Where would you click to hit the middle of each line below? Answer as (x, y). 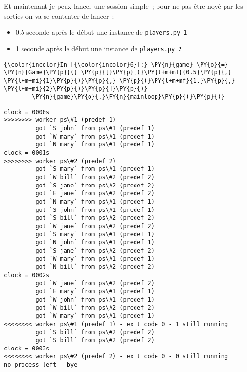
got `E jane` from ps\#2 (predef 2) (95, 194)
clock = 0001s (27, 153)
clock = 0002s (27, 275)
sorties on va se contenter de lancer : (59, 15)
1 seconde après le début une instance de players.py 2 (99, 48)
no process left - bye (41, 365)
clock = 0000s (27, 112)
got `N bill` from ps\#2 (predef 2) (95, 267)
